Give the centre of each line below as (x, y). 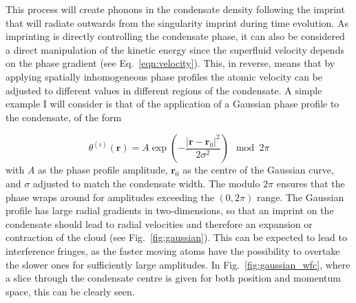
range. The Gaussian (300, 197)
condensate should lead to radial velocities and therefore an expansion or (159, 223)
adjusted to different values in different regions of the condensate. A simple (164, 90)
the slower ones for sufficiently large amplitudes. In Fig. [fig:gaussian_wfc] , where (178, 264)
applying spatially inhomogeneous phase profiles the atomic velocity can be (164, 76)
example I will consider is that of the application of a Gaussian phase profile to (172, 104)
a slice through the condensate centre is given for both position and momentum (173, 278)
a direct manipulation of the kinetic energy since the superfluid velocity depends (175, 49)
